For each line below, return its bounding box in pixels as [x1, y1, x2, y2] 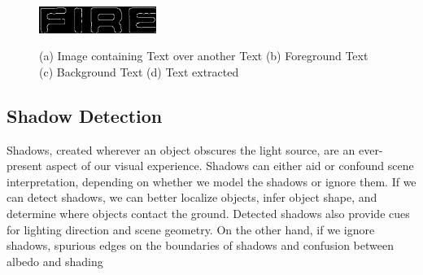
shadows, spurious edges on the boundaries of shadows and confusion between [7, 237, 394, 254]
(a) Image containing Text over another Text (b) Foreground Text [39, 47, 368, 64]
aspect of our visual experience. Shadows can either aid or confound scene [46, 157, 414, 174]
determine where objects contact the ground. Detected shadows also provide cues [7, 204, 410, 221]
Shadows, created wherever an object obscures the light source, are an [7, 141, 355, 158]
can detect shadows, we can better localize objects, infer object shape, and [7, 189, 377, 206]
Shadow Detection [7, 103, 163, 128]
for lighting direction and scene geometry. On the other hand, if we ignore [7, 220, 375, 238]
